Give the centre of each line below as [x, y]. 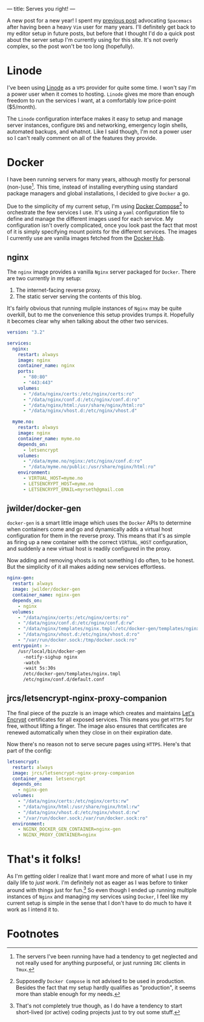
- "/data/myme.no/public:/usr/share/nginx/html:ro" [89, 467]
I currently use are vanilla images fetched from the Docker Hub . [86, 238]
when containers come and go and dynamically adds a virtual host [90, 529]
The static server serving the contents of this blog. [79, 296]
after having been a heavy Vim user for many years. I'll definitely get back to [101, 27]
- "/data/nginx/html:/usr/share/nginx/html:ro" [84, 405]
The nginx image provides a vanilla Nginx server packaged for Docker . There [101, 272]
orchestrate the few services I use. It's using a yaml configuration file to [96, 212]
